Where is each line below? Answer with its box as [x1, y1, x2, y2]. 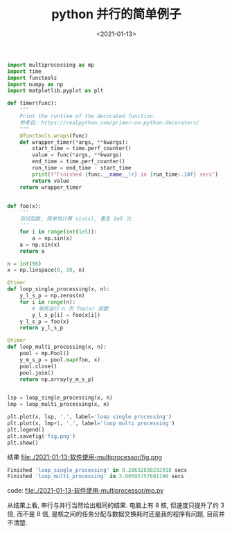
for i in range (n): [19, 298, 76, 306]
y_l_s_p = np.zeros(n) [19, 293, 85, 300]
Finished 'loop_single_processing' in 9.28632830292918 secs [7, 466, 188, 473]
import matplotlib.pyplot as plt [7, 88, 104, 95]
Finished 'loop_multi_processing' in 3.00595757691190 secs [7, 473, 185, 480]
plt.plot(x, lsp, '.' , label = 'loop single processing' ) [7, 413, 172, 420]
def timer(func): [7, 100, 57, 107]
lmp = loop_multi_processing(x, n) [7, 401, 110, 408]
